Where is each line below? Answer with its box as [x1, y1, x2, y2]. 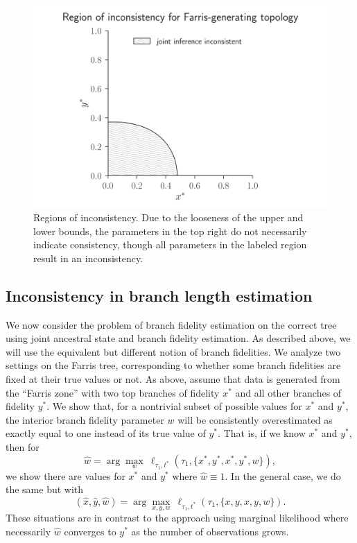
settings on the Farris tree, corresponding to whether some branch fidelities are [6, 358, 341, 372]
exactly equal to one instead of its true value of [6, 426, 206, 440]
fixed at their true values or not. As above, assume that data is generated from [6, 372, 340, 386]
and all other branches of [235, 385, 342, 399]
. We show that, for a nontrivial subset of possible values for [46, 399, 302, 413]
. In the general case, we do [225, 468, 341, 483]
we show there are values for [6, 468, 125, 483]
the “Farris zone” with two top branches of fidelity [6, 385, 220, 399]
